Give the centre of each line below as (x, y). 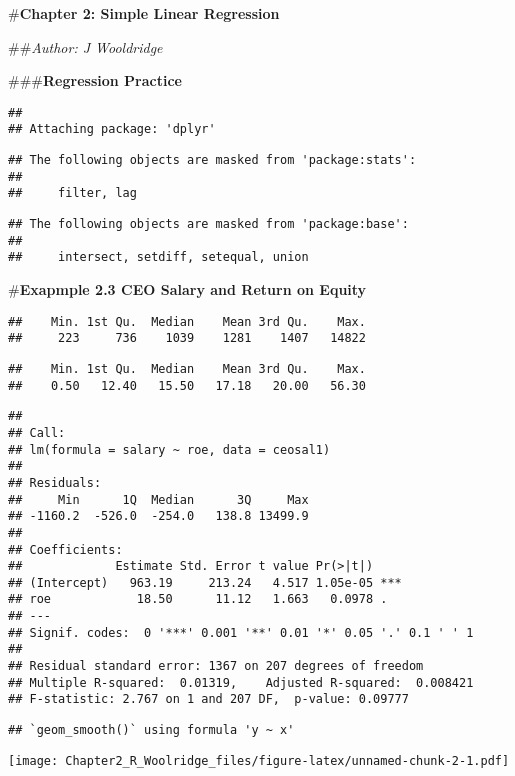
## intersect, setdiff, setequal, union (158, 257)
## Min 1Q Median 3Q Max (158, 499)
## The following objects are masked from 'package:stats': (212, 160)
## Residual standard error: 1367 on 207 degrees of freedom (216, 666)
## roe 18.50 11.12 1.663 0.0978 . (198, 599)
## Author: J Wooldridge (85, 46)
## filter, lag (72, 193)
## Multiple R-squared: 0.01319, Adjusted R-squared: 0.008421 (241, 682)
